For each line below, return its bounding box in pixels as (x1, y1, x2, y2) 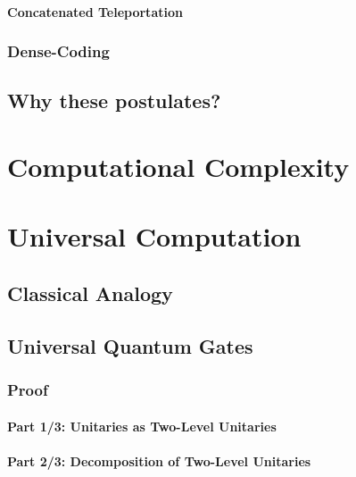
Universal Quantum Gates (7, 331, 253, 359)
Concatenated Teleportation (7, 2, 183, 21)
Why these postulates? (7, 87, 221, 114)
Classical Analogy (7, 279, 173, 306)
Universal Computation (7, 218, 302, 255)
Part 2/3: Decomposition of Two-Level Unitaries (7, 451, 311, 470)
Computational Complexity (7, 148, 350, 184)
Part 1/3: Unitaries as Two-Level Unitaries (7, 416, 277, 435)
